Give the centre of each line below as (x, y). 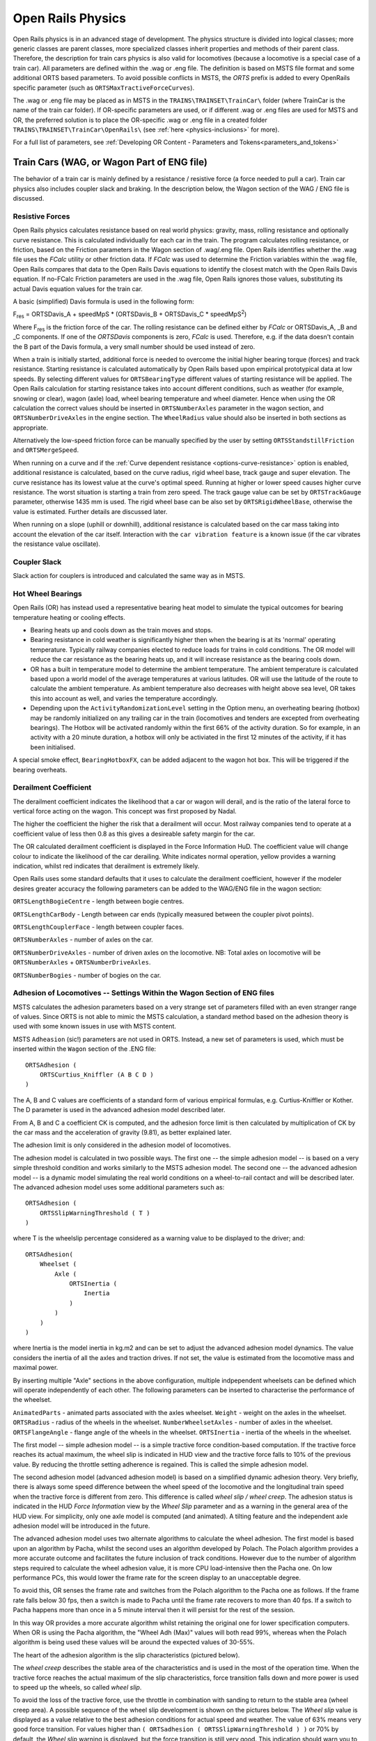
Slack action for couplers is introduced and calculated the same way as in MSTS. (129, 576)
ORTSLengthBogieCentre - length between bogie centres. (99, 901)
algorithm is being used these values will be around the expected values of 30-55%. (134, 1642)
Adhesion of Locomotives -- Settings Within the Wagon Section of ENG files (144, 993)
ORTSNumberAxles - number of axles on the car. (83, 939)
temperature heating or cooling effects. (69, 617)
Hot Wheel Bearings (48, 593)
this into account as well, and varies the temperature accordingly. (124, 698)
